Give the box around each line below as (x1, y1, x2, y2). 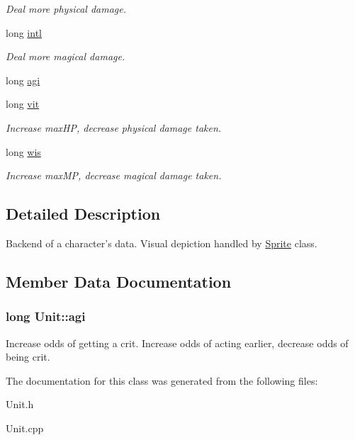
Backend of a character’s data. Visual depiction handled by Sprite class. (6, 235, 317, 250)
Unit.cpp (6, 420, 44, 435)
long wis (6, 144, 41, 159)
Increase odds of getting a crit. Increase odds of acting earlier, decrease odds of (6, 335, 349, 350)
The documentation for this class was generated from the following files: (6, 373, 318, 388)
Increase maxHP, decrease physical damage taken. (6, 120, 222, 135)
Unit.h (6, 397, 34, 412)
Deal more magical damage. (6, 49, 125, 64)
